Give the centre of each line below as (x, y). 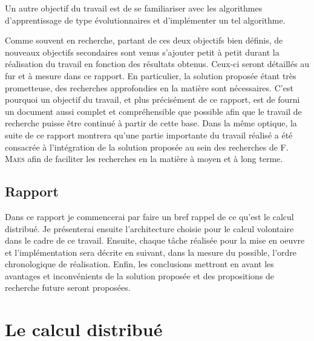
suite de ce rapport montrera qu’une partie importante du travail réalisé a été (149, 135)
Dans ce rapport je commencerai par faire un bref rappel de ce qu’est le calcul (149, 216)
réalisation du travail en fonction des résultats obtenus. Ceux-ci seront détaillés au (157, 64)
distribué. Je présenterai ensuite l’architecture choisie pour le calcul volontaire (149, 228)
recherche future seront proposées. (68, 287)
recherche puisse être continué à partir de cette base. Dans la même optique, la (151, 123)
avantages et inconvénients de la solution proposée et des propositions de (140, 275)
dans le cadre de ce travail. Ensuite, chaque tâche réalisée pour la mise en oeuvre (155, 240)
